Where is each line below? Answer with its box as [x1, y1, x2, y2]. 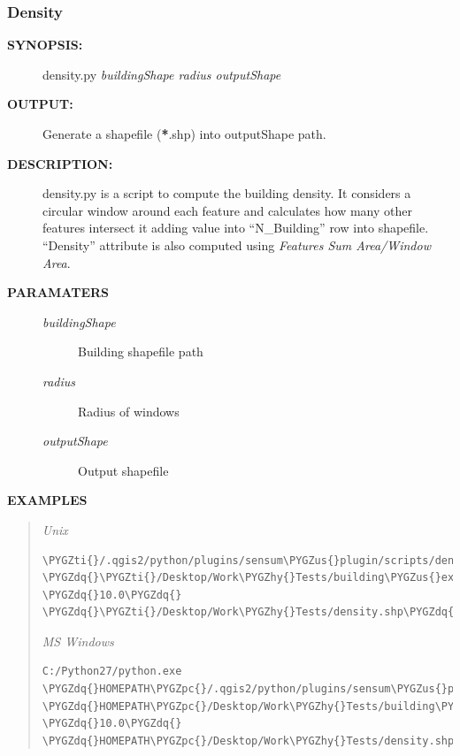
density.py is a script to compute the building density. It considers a [42, 184, 411, 202]
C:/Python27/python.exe [42, 665, 182, 678]
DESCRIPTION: [7, 154, 113, 172]
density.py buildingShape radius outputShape [42, 65, 281, 83]
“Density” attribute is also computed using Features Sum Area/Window [42, 235, 431, 254]
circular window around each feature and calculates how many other [42, 201, 412, 219]
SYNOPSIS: [7, 35, 83, 54]
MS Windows [42, 631, 114, 650]
